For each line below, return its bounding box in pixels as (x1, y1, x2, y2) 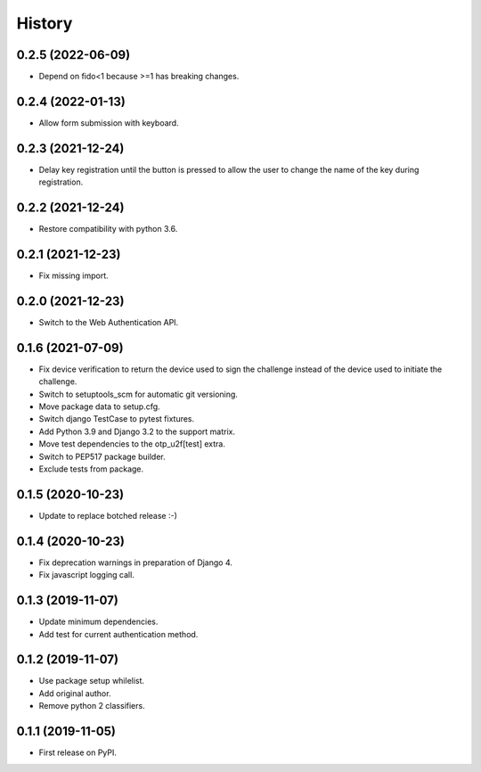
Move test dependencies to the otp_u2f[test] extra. (38, 439, 226, 449)
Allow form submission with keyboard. (38, 117, 179, 128)
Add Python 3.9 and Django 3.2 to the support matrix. (38, 426, 236, 437)
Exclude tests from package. (38, 464, 144, 474)
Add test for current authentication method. (38, 628, 199, 639)
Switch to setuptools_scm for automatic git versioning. (38, 389, 238, 399)
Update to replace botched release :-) (38, 510, 178, 521)
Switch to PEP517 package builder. (38, 451, 167, 462)
